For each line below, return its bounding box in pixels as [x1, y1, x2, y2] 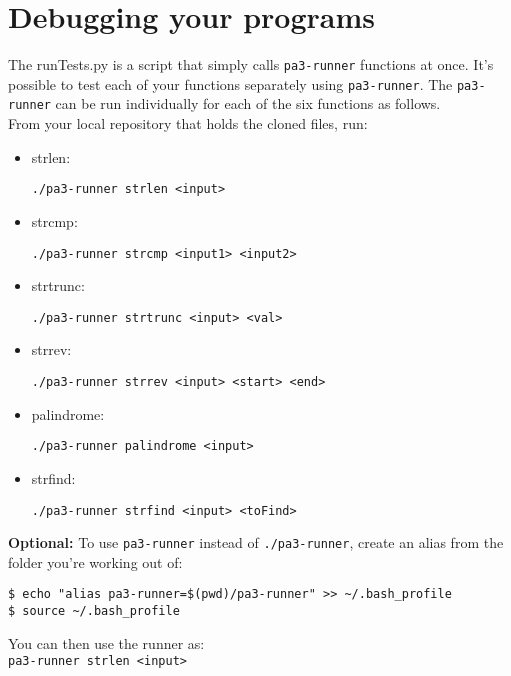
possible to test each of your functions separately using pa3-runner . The [8, 73, 453, 94]
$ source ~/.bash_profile [8, 604, 180, 619]
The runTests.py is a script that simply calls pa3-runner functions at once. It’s [8, 54, 494, 75]
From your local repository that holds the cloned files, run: [8, 113, 368, 134]
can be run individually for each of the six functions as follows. [55, 93, 441, 114]
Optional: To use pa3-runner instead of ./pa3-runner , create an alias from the [8, 532, 504, 553]
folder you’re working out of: [8, 551, 183, 572]
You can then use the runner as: [8, 632, 205, 653]
